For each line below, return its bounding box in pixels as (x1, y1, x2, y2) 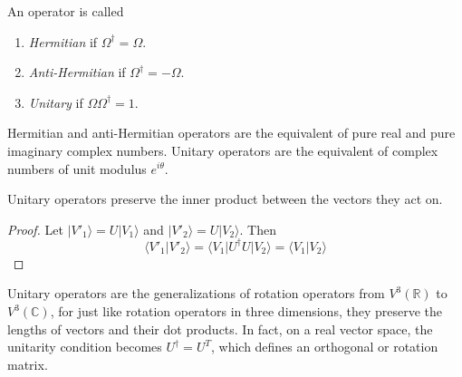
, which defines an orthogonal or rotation (210, 337, 438, 356)
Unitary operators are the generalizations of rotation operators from (7, 284, 385, 303)
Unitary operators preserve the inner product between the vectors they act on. (7, 189, 443, 208)
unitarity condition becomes (7, 337, 162, 356)
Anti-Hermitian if (28, 63, 126, 82)
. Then (239, 219, 276, 238)
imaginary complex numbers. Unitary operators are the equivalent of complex (7, 140, 438, 159)
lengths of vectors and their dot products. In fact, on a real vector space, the (7, 319, 433, 338)
